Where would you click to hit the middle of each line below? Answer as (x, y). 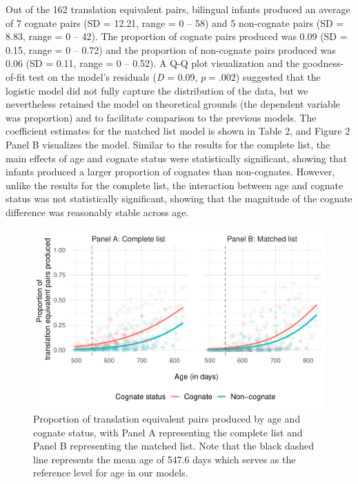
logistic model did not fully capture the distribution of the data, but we (157, 90)
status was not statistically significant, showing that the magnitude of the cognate (179, 199)
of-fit (16, 76)
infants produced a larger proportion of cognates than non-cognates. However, (170, 172)
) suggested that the (278, 76)
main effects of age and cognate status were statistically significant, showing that (177, 158)
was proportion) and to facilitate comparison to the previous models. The (161, 117)
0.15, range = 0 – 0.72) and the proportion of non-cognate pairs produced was (171, 49)
